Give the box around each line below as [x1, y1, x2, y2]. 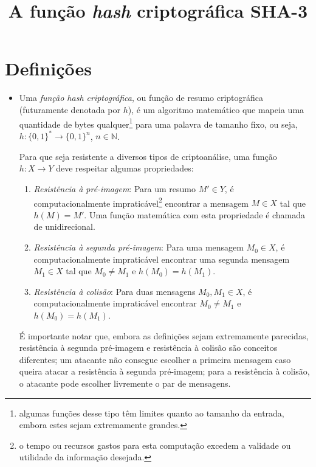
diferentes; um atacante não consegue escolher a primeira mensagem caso [19, 353, 291, 365]
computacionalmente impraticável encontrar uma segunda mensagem [33, 252, 290, 265]
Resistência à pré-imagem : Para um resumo [33, 182, 196, 195]
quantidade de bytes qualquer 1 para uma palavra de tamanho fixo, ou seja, [19, 116, 298, 130]
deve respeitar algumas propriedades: [56, 162, 194, 175]
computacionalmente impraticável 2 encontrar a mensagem [33, 195, 249, 209]
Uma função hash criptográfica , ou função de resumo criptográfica [19, 91, 264, 104]
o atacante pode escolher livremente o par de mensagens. [19, 377, 231, 389]
